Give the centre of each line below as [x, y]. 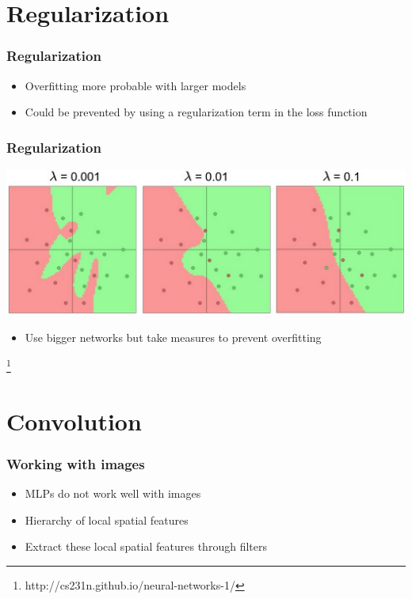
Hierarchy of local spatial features [107, 519]
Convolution [74, 421]
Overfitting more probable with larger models [135, 85]
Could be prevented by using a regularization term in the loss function [196, 112]
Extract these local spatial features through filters [146, 546]
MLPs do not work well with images [113, 493]
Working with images [76, 463]
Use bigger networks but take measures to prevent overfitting [173, 337]
